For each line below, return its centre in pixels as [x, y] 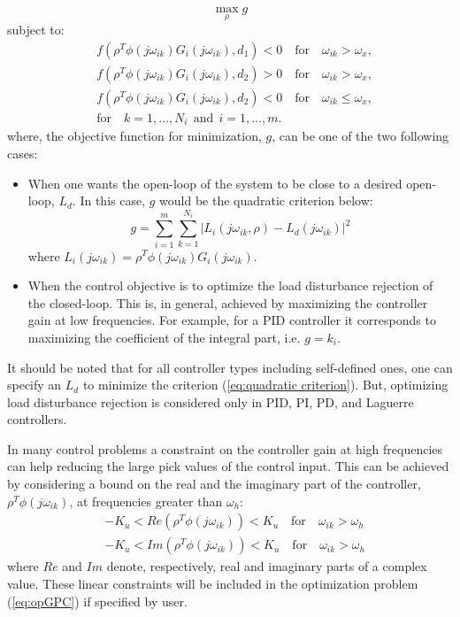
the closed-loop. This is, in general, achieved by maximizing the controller [228, 302]
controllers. [37, 419]
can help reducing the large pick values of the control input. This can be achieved [228, 466]
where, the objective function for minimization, [134, 136]
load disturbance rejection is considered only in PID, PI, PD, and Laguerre [211, 401]
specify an [34, 385]
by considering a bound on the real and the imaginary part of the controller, [214, 484]
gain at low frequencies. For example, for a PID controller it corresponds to [232, 320]
